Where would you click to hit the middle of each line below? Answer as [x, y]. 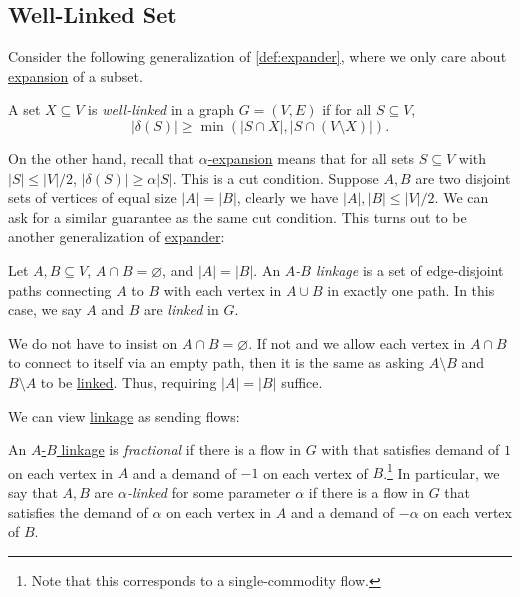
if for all [347, 109]
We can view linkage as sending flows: [124, 415]
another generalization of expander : [116, 236]
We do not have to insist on [93, 342]
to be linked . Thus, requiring [128, 381]
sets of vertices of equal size [92, 197]
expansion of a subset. [75, 75]
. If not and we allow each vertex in [357, 342]
